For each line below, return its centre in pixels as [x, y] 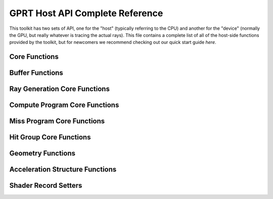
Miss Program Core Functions [57, 121]
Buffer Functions [36, 73]
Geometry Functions [42, 153]
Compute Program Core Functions [64, 105]
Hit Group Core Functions [50, 137]
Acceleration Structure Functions [63, 169]
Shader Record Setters [46, 186]
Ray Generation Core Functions [59, 89]
